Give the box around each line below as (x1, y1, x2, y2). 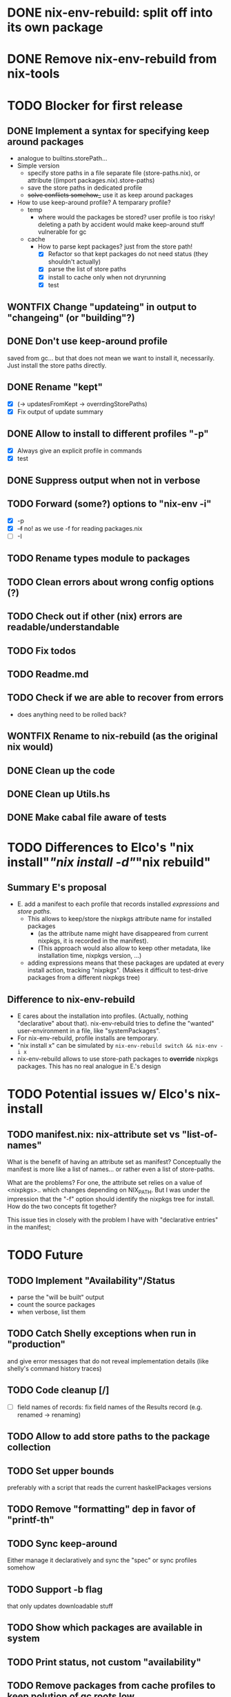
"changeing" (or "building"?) (7, 312, 136, 324)
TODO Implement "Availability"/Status (7, 1275, 176, 1287)
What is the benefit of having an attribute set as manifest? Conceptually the (7, 1158, 222, 1166)
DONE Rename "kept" (7, 381, 103, 393)
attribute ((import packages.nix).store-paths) (27, 176, 155, 185)
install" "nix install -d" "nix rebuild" (7, 854, 211, 870)
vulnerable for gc (37, 228, 87, 236)
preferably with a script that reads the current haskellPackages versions (7, 1483, 212, 1491)
